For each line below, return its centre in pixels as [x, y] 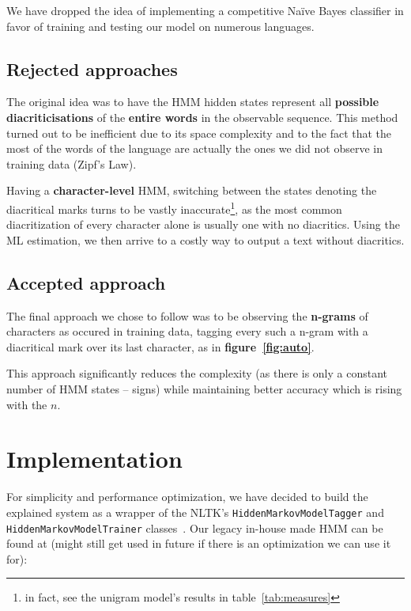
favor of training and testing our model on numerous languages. [160, 26]
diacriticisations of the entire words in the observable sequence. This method [202, 117]
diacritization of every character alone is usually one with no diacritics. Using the [203, 224]
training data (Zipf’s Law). [72, 163]
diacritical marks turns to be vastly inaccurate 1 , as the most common [174, 207]
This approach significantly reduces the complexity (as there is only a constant [197, 373]
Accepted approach [86, 282]
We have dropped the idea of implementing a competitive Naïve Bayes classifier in [205, 10]
